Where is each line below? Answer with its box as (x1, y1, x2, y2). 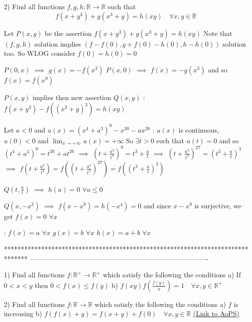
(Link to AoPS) (193, 308, 239, 319)
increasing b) (4, 308, 42, 319)
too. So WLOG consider (4, 48, 76, 58)
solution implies (34, 38, 81, 49)
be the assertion (45, 28, 92, 38)
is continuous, (178, 124, 219, 135)
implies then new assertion (32, 92, 111, 102)
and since (143, 200, 172, 210)
